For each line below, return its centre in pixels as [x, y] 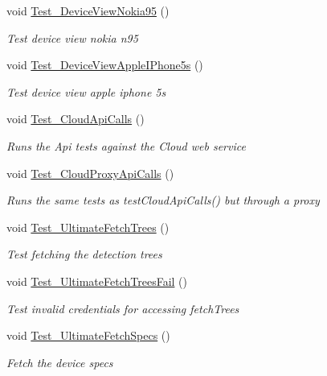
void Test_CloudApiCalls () [76, 119]
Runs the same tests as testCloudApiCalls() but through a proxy [163, 200]
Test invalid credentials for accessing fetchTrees [123, 308]
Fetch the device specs [60, 362]
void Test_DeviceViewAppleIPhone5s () [105, 65]
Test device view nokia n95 [72, 37]
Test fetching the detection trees [84, 254]
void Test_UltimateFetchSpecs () [88, 335]
